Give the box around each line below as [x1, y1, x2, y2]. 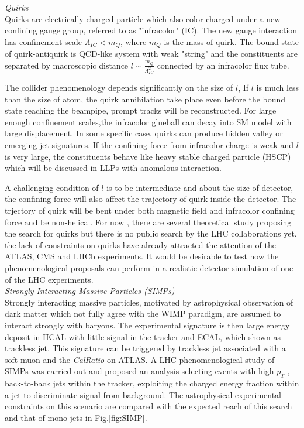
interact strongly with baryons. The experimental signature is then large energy [5, 319, 290, 331]
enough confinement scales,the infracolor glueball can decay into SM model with [5, 115, 292, 128]
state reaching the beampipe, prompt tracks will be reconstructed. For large [5, 104, 277, 117]
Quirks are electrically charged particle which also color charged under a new [5, 12, 281, 25]
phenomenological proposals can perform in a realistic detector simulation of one [5, 262, 293, 274]
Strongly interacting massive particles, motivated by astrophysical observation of [5, 296, 293, 308]
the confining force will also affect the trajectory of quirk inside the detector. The [5, 193, 296, 205]
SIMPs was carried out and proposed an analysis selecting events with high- [5, 365, 277, 377]
